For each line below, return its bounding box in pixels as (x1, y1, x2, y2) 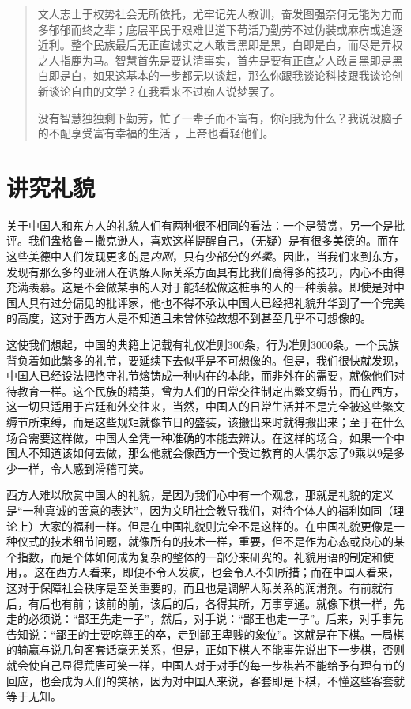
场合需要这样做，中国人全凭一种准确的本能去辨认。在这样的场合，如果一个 (6, 429, 394, 445)
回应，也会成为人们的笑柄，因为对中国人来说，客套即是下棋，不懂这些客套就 (6, 672, 405, 688)
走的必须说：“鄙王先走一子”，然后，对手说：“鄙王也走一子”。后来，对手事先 (6, 610, 404, 627)
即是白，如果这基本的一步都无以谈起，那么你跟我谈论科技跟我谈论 (48, 67, 392, 84)
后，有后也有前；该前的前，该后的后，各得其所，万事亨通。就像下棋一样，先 (6, 595, 405, 611)
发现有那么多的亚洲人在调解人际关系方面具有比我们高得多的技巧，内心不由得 (6, 263, 405, 279)
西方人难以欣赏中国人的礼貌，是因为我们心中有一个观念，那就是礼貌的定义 (6, 486, 394, 503)
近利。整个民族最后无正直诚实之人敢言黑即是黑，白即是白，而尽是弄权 (37, 36, 403, 53)
